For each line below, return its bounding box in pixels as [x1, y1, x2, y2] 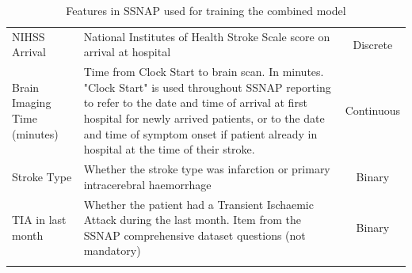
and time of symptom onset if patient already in [83, 125, 318, 142]
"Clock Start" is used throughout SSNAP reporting [83, 78, 331, 95]
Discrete [353, 36, 393, 52]
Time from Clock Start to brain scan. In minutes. [83, 63, 324, 80]
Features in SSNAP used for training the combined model [66, 2, 346, 18]
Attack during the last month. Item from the [83, 211, 301, 228]
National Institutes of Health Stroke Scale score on [83, 28, 330, 44]
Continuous [345, 102, 400, 119]
